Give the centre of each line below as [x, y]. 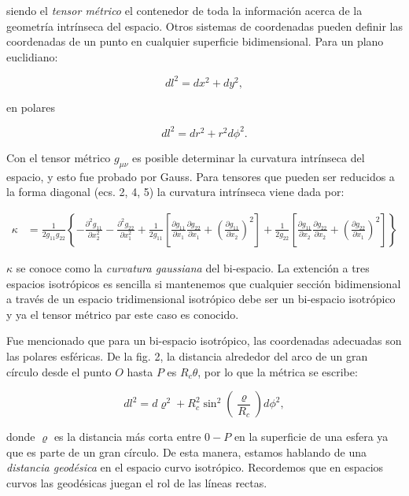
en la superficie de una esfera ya [311, 437]
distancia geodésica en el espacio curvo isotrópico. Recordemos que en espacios [195, 467]
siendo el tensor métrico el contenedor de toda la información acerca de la [184, 10]
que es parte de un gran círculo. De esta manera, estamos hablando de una [186, 452]
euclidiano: [32, 56]
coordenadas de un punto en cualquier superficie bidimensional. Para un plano [195, 41]
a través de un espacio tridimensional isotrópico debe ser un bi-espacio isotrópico [201, 299]
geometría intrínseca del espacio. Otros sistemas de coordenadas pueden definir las [204, 26]
